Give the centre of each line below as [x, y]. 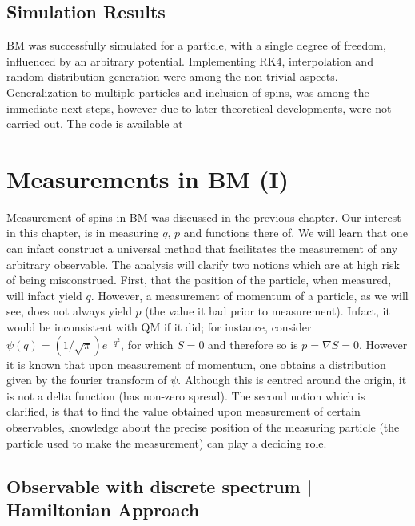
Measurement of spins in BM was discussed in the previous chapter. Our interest [204, 217]
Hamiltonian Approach [103, 509]
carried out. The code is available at [95, 124]
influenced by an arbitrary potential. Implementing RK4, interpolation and [190, 60]
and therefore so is [253, 344]
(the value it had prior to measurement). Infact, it [267, 311]
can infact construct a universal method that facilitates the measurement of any [202, 249]
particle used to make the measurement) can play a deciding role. [167, 442]
